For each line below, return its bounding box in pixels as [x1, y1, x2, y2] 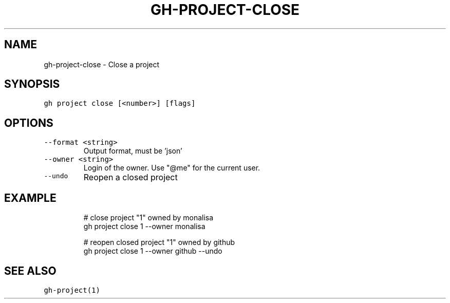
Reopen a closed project [83, 172, 178, 183]
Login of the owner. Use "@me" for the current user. [83, 163, 260, 173]
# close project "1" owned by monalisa [83, 213, 214, 222]
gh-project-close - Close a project [44, 60, 160, 69]
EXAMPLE [4, 191, 57, 204]
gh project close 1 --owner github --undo [83, 247, 222, 256]
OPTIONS [4, 116, 53, 129]
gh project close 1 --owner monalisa [83, 222, 205, 231]
